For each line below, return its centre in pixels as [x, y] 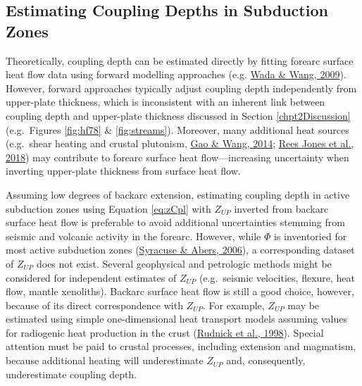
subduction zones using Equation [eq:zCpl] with [108, 208]
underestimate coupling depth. [71, 374]
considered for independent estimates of [91, 277]
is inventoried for [310, 236]
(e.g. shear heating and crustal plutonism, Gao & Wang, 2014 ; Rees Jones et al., [180, 143]
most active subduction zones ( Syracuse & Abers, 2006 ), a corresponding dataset [180, 250]
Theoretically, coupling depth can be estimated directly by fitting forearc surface [180, 60]
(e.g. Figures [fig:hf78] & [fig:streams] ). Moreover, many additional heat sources [177, 129]
